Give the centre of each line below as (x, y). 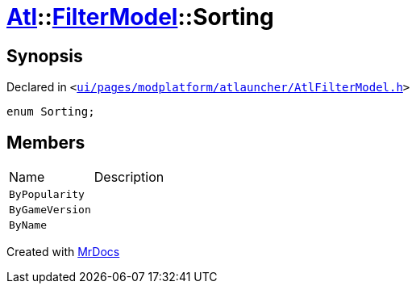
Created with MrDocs (63, 252)
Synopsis (45, 56)
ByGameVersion (50, 210)
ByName (28, 225)
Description (129, 177)
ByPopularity (47, 195)
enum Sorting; (51, 112)
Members (46, 142)
